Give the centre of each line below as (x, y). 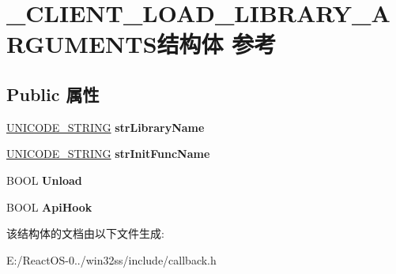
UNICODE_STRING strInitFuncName (108, 154)
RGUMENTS (82, 44)
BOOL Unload (44, 180)
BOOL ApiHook (49, 206)
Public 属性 (53, 94)
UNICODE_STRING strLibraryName (106, 127)
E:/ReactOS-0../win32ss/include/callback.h (111, 259)
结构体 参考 (217, 44)
